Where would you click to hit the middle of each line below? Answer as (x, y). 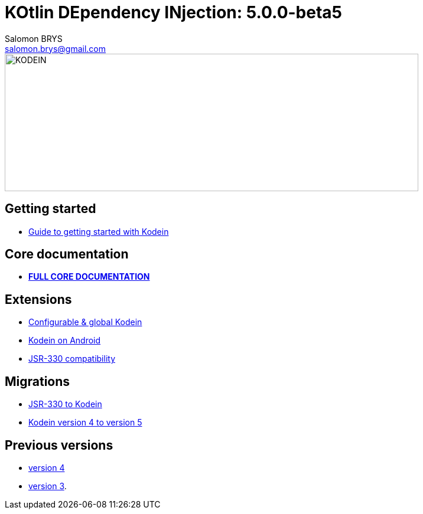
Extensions (38, 299)
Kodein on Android (65, 341)
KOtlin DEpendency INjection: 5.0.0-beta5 (174, 12)
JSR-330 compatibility (72, 359)
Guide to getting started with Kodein (99, 231)
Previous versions (59, 445)
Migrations (38, 381)
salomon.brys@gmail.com (56, 48)
